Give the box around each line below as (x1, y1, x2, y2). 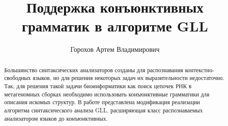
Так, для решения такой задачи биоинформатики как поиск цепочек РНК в (4, 82, 192, 90)
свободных (4, 74, 31, 82)
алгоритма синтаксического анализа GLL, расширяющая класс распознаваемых (4, 106, 203, 114)
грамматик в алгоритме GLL (22, 16, 208, 36)
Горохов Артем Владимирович (70, 44, 160, 54)
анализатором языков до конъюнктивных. (4, 114, 108, 122)
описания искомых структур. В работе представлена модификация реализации (4, 98, 200, 106)
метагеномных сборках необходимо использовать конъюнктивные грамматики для (4, 90, 210, 98)
